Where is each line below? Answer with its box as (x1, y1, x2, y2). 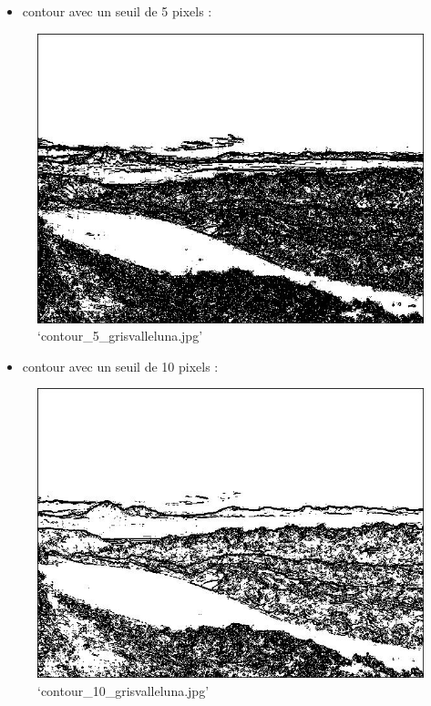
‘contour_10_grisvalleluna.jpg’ (37, 680, 210, 700)
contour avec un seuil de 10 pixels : (22, 356, 219, 375)
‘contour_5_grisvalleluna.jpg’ (37, 326, 203, 345)
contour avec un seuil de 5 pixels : (22, 2, 212, 20)
